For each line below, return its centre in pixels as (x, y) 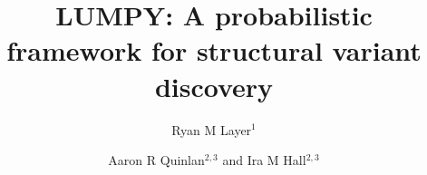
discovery (214, 86)
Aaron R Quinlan (156, 160)
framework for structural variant (214, 50)
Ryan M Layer (212, 129)
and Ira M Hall (264, 160)
